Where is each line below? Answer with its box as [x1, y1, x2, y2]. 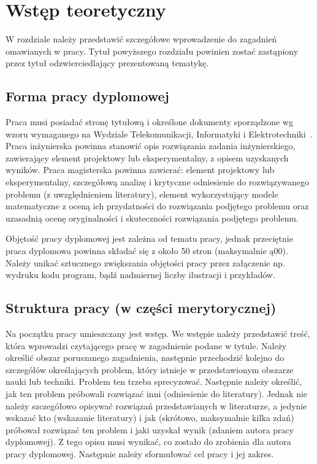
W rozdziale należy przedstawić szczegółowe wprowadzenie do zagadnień [6, 33, 277, 45]
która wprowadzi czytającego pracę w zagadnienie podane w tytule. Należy [6, 339, 287, 352]
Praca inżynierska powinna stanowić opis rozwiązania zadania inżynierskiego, [6, 139, 296, 152]
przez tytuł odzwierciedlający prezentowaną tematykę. [6, 56, 209, 69]
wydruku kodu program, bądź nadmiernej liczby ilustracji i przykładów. [6, 268, 275, 281]
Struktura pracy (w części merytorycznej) [6, 298, 277, 317]
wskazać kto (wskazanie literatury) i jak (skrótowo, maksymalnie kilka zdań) [6, 411, 294, 424]
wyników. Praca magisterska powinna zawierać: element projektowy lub [6, 163, 275, 176]
